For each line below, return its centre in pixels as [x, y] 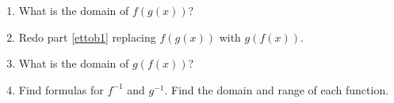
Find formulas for [61, 89]
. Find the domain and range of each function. [277, 89]
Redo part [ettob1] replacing [87, 37]
